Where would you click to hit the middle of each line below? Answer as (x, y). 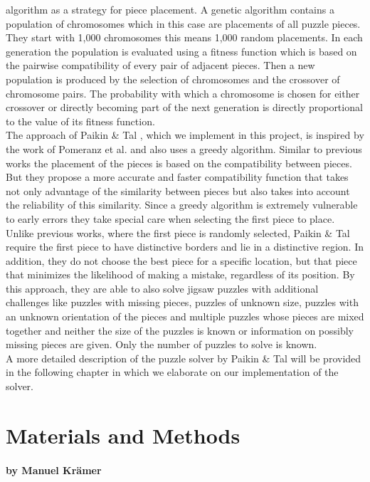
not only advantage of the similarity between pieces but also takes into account (178, 190)
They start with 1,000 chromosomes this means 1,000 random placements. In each (184, 37)
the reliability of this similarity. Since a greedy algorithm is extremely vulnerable (182, 205)
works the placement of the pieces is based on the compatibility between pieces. (179, 163)
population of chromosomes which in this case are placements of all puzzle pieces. (183, 23)
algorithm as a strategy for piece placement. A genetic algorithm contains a (170, 9)
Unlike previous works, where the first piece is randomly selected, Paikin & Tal (178, 232)
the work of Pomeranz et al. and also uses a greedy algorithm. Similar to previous (184, 148)
